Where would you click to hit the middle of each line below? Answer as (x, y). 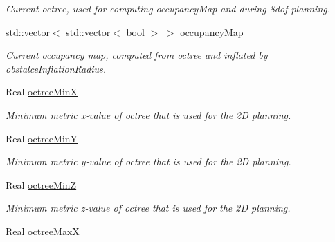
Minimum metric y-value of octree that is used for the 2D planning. (148, 161)
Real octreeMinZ (41, 184)
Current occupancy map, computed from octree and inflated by (137, 55)
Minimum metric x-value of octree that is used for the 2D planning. (148, 114)
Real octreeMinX (42, 92)
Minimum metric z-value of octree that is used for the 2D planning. (148, 208)
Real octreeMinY (42, 138)
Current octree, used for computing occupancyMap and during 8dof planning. (168, 8)
